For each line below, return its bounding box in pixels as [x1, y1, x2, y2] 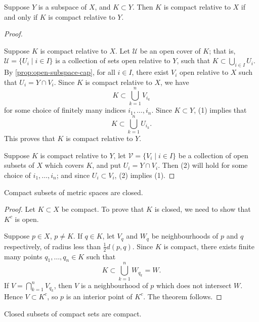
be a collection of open [178, 150, 248, 160]
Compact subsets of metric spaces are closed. [4, 187, 143, 197]
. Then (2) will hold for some [158, 160, 248, 170]
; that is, [209, 45, 236, 56]
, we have [160, 76, 189, 87]
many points [4, 251, 42, 261]
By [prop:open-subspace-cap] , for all [4, 67, 115, 77]
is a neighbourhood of [80, 280, 148, 290]
